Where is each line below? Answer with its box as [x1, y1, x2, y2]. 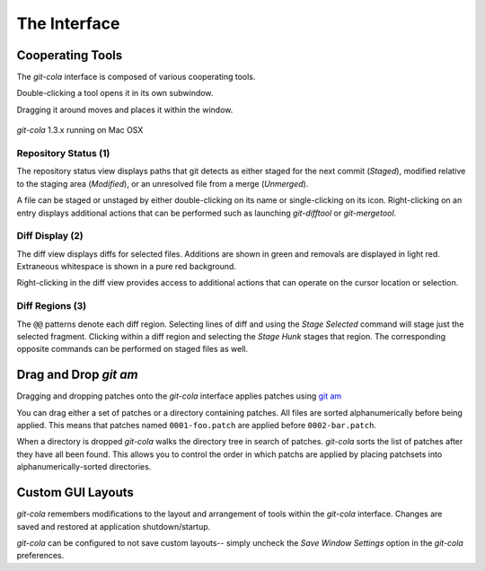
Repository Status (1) [16, 147, 110, 159]
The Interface [16, 13, 120, 33]
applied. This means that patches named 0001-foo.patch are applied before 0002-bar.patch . [16, 420, 377, 431]
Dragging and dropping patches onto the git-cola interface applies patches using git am [16, 391, 342, 401]
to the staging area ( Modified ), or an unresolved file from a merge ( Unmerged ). [16, 178, 309, 189]
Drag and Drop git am [16, 367, 138, 382]
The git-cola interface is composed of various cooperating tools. [16, 72, 256, 83]
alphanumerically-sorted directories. [16, 461, 152, 472]
